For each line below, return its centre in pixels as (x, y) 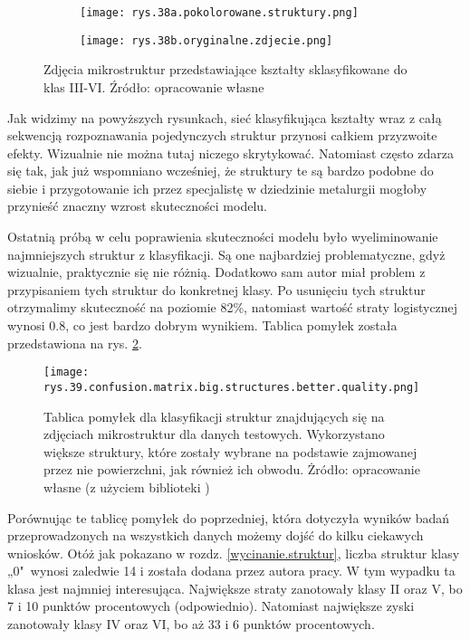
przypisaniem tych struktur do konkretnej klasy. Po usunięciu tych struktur (216, 289)
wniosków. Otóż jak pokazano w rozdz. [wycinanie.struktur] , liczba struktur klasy (234, 553)
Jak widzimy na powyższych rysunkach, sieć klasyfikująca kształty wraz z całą (225, 117)
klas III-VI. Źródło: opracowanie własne (154, 86)
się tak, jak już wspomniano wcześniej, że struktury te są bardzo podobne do (221, 171)
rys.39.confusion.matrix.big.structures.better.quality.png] (232, 387)
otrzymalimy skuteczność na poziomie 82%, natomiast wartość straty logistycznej (233, 307)
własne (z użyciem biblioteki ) (127, 486)
